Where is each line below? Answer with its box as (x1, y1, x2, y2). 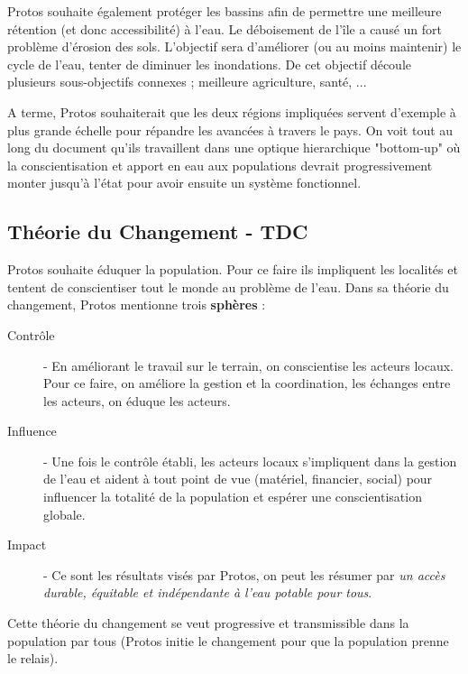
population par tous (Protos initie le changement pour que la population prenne (7, 631, 449, 650)
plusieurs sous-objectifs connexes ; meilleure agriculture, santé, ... (7, 72, 367, 91)
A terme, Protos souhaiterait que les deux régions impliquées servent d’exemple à (7, 102, 456, 121)
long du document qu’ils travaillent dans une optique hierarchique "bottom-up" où (7, 138, 461, 157)
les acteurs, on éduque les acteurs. (43, 391, 231, 410)
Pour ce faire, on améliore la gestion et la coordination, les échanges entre (43, 374, 451, 392)
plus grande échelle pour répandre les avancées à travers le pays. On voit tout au (7, 120, 454, 139)
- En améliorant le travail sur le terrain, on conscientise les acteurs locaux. (43, 355, 454, 374)
